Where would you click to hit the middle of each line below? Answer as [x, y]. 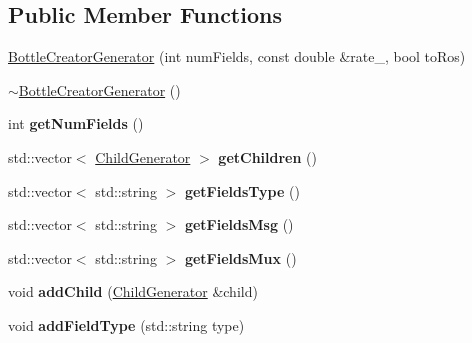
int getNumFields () [76, 123]
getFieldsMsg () [239, 224]
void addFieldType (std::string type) [126, 324]
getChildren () [267, 156]
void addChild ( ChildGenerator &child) [133, 291]
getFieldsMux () [240, 257]
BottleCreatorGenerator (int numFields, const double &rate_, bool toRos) [237, 56]
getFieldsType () [242, 190]
